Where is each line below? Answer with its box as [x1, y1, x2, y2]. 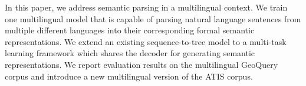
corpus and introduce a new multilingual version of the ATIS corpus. [5, 70, 253, 82]
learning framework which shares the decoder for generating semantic [5, 47, 255, 59]
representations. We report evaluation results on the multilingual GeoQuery [5, 58, 278, 70]
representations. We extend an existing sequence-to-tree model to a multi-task [5, 35, 287, 47]
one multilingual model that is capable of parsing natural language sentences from [5, 12, 301, 25]
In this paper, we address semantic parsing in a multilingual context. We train [5, 1, 288, 13]
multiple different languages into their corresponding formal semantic [5, 24, 255, 36]
